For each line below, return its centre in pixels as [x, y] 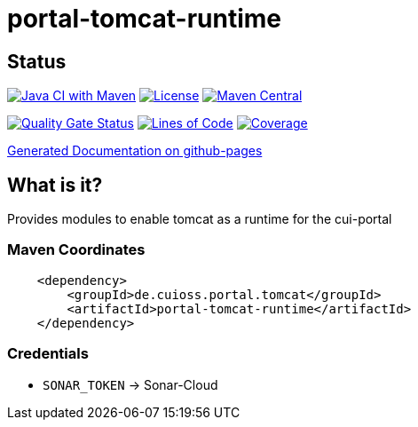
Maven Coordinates [76, 250]
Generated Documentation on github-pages [135, 151]
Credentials [48, 354]
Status [37, 61]
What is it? [55, 185]
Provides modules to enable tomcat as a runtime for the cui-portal [200, 219]
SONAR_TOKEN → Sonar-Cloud [130, 384]
